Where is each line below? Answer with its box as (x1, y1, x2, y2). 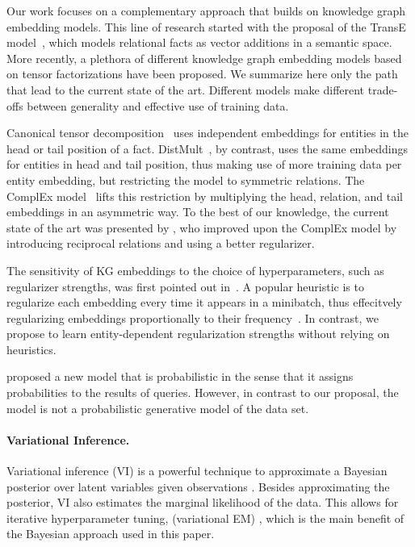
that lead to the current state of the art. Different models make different (6, 81, 365, 98)
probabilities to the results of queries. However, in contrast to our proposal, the (6, 384, 399, 401)
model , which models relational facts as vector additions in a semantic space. (6, 34, 392, 51)
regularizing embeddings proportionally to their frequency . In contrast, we (6, 309, 379, 326)
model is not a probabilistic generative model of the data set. (6, 399, 309, 416)
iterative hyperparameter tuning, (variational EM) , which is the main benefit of (6, 509, 405, 526)
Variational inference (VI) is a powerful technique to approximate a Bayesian (6, 462, 388, 479)
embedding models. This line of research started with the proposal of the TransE (6, 18, 406, 35)
